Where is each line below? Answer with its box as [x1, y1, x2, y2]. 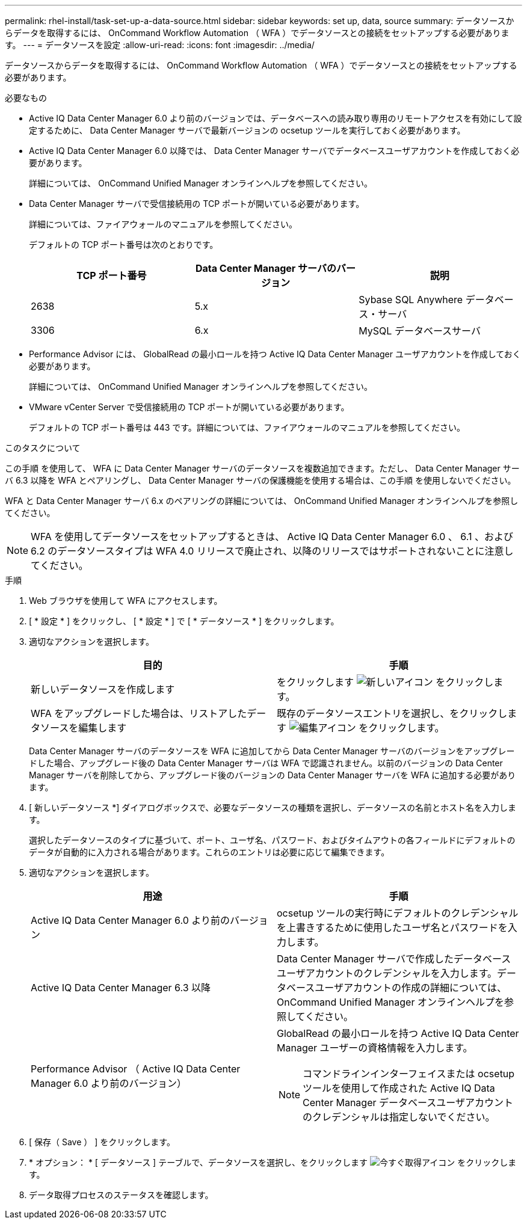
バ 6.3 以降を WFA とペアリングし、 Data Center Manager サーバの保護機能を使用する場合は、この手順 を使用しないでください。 [5, 475, 516, 485]
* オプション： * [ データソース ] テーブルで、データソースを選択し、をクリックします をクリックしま [29, 1157, 517, 1167]
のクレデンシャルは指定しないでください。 [303, 1111, 495, 1123]
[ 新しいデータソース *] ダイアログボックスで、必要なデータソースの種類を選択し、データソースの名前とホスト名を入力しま [29, 802, 516, 813]
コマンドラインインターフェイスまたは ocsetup [303, 1068, 515, 1080]
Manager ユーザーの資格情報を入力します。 [277, 1042, 473, 1054]
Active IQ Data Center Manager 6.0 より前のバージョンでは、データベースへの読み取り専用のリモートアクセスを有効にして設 [29, 113, 522, 123]
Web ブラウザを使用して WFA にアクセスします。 [29, 595, 223, 606]
